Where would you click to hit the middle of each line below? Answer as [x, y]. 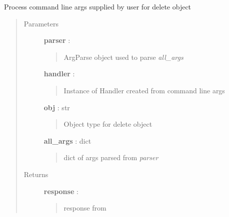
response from [85, 208]
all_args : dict [67, 140]
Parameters [41, 23]
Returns [36, 174]
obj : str [57, 107]
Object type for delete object [108, 124]
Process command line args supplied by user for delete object [98, 6]
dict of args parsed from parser [111, 157]
